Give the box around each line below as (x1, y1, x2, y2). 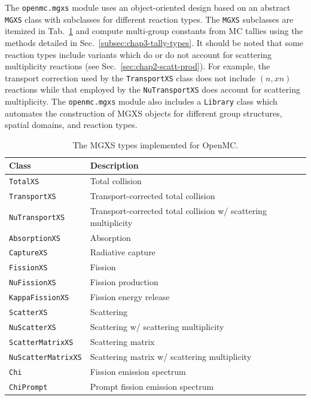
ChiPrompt (9, 383, 48, 392)
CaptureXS (9, 249, 48, 258)
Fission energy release (90, 291, 170, 303)
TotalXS (9, 178, 39, 187)
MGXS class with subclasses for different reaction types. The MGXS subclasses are (5, 13, 294, 25)
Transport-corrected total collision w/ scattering (90, 204, 267, 217)
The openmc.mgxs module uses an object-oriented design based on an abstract (5, 1, 291, 13)
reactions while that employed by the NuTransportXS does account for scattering (5, 83, 300, 96)
